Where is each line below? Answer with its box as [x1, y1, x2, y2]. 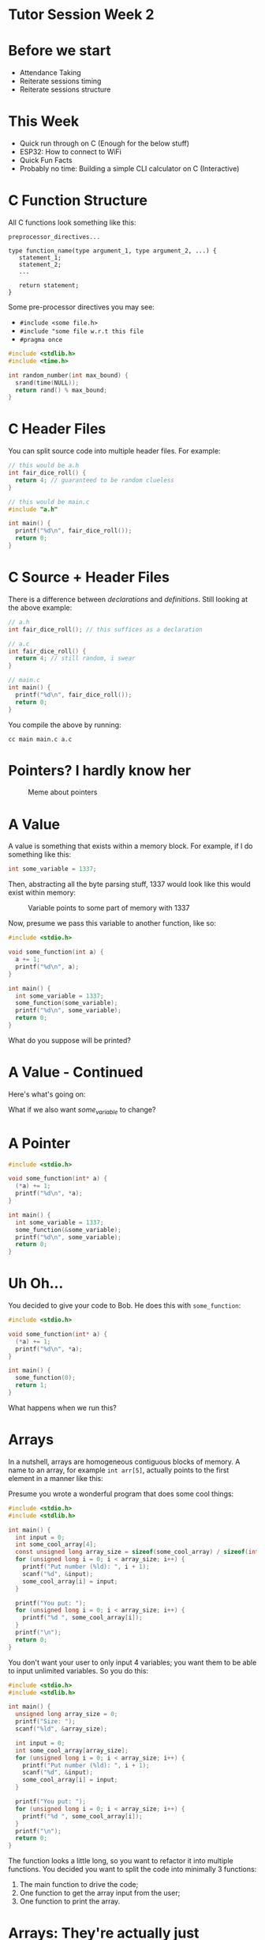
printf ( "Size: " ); [15, 1718, 77, 1726]
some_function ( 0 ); [15, 1374, 77, 1382]
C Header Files [8, 420, 106, 438]
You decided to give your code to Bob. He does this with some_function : [8, 1301, 241, 1310]
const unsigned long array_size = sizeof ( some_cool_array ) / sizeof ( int [15, 1548, 259, 1556]
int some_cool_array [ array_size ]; [15, 1746, 129, 1754]
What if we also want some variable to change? [8, 1105, 156, 1116]
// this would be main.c [8, 498, 90, 506]
